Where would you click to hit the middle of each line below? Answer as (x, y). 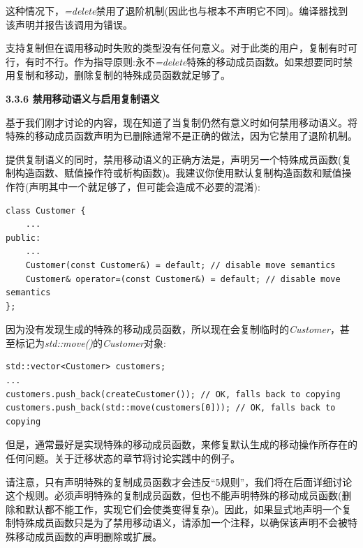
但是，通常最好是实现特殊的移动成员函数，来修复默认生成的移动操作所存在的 (181, 444)
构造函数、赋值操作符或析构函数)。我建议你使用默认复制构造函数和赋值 (178, 173)
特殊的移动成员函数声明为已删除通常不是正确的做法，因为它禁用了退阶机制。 (181, 136)
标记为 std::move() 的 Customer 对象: (90, 342)
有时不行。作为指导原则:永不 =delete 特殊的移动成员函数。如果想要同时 (184, 61)
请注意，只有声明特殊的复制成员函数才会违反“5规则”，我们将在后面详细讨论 (179, 481)
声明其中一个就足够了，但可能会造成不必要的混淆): (145, 186)
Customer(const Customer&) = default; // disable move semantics (180, 265)
